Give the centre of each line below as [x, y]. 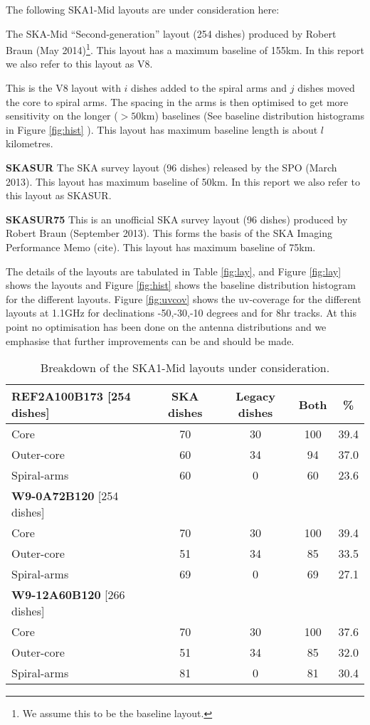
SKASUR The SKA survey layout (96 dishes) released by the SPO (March [171, 167]
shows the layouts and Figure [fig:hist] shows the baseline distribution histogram [181, 285]
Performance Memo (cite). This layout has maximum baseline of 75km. [161, 247]
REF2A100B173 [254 [71, 396]
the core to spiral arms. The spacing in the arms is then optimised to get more [177, 101]
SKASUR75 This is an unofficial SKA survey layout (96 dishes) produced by [177, 219]
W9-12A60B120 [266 [68, 595]
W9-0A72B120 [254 [65, 496]
